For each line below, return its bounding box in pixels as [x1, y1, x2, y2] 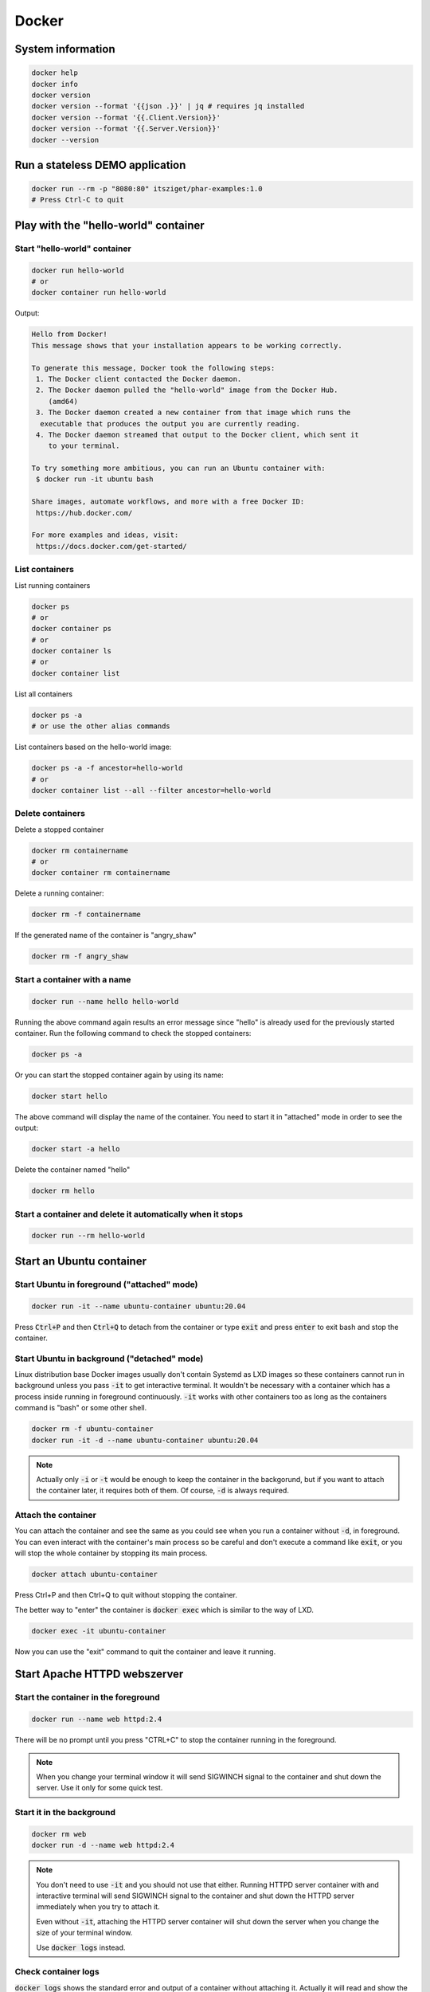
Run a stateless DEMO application [14, 158, 186, 171]
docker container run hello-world [31, 288, 166, 297]
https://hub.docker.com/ [36, 508, 133, 517]
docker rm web [31, 1829, 87, 1838]
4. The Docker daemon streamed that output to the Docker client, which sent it [36, 430, 360, 439]
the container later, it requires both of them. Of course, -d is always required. [36, 1486, 290, 1496]
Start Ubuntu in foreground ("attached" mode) [14, 1279, 198, 1290]
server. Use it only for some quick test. [36, 1783, 163, 1793]
